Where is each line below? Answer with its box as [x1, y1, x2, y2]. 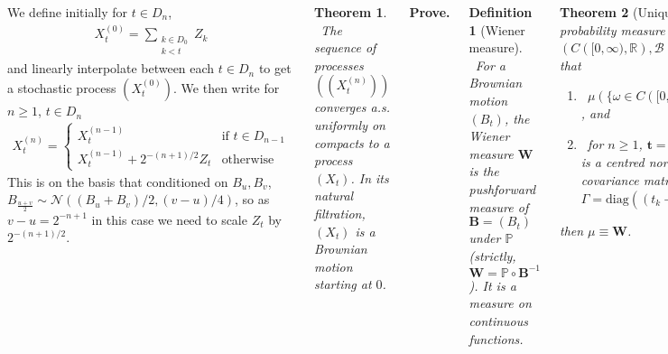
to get [258, 59, 292, 78]
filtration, [314, 203, 366, 222]
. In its [350, 168, 389, 187]
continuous [469, 312, 528, 330]
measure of [469, 197, 529, 216]
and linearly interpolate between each [7, 59, 215, 78]
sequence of [314, 38, 376, 57]
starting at [314, 275, 372, 293]
